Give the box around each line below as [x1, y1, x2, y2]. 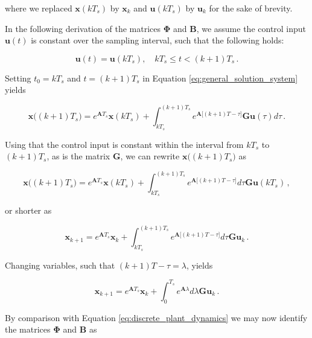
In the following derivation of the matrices [5, 22, 161, 34]
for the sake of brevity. [209, 2, 293, 14]
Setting [5, 71, 31, 84]
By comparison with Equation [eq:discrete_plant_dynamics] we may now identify [5, 311, 308, 324]
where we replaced [5, 2, 72, 14]
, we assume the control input [196, 22, 307, 34]
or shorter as [5, 204, 52, 217]
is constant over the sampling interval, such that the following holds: [31, 34, 284, 46]
